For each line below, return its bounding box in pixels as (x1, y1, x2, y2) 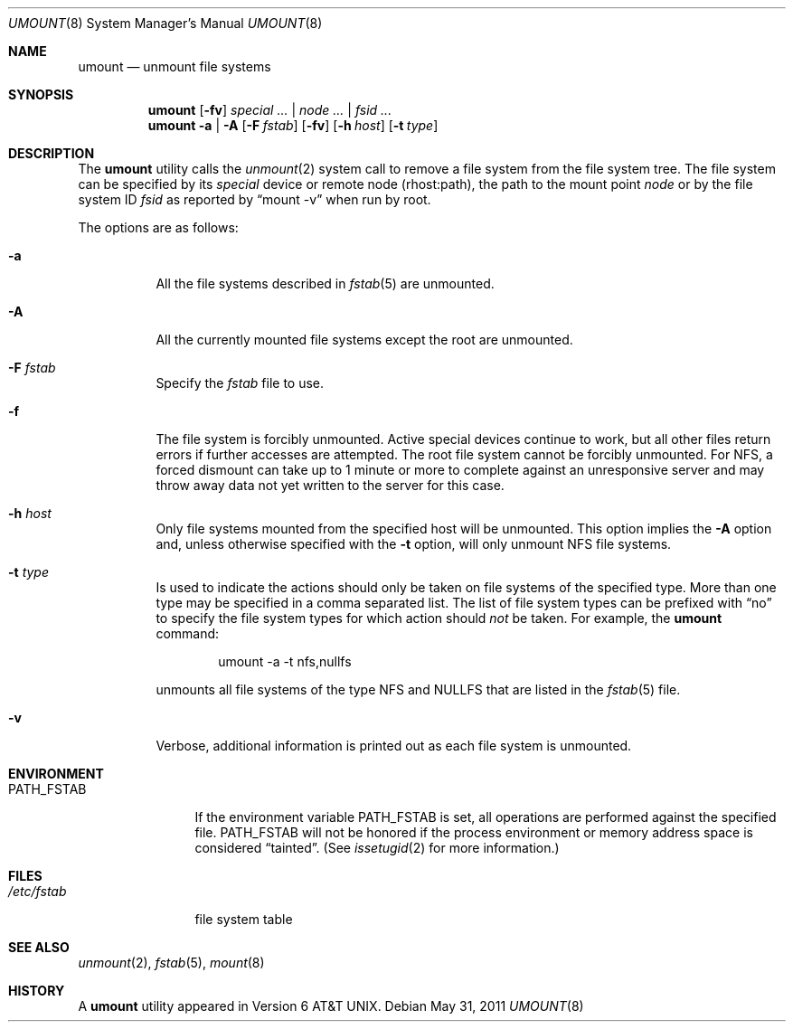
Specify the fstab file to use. (156, 375, 325, 391)
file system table (194, 911, 293, 927)
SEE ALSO (8, 939, 70, 955)
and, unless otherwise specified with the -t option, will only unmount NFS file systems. (156, 536, 672, 552)
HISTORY (8, 983, 65, 998)
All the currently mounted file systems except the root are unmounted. (156, 332, 573, 347)
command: (156, 626, 220, 641)
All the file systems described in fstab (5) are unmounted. (156, 276, 495, 291)
